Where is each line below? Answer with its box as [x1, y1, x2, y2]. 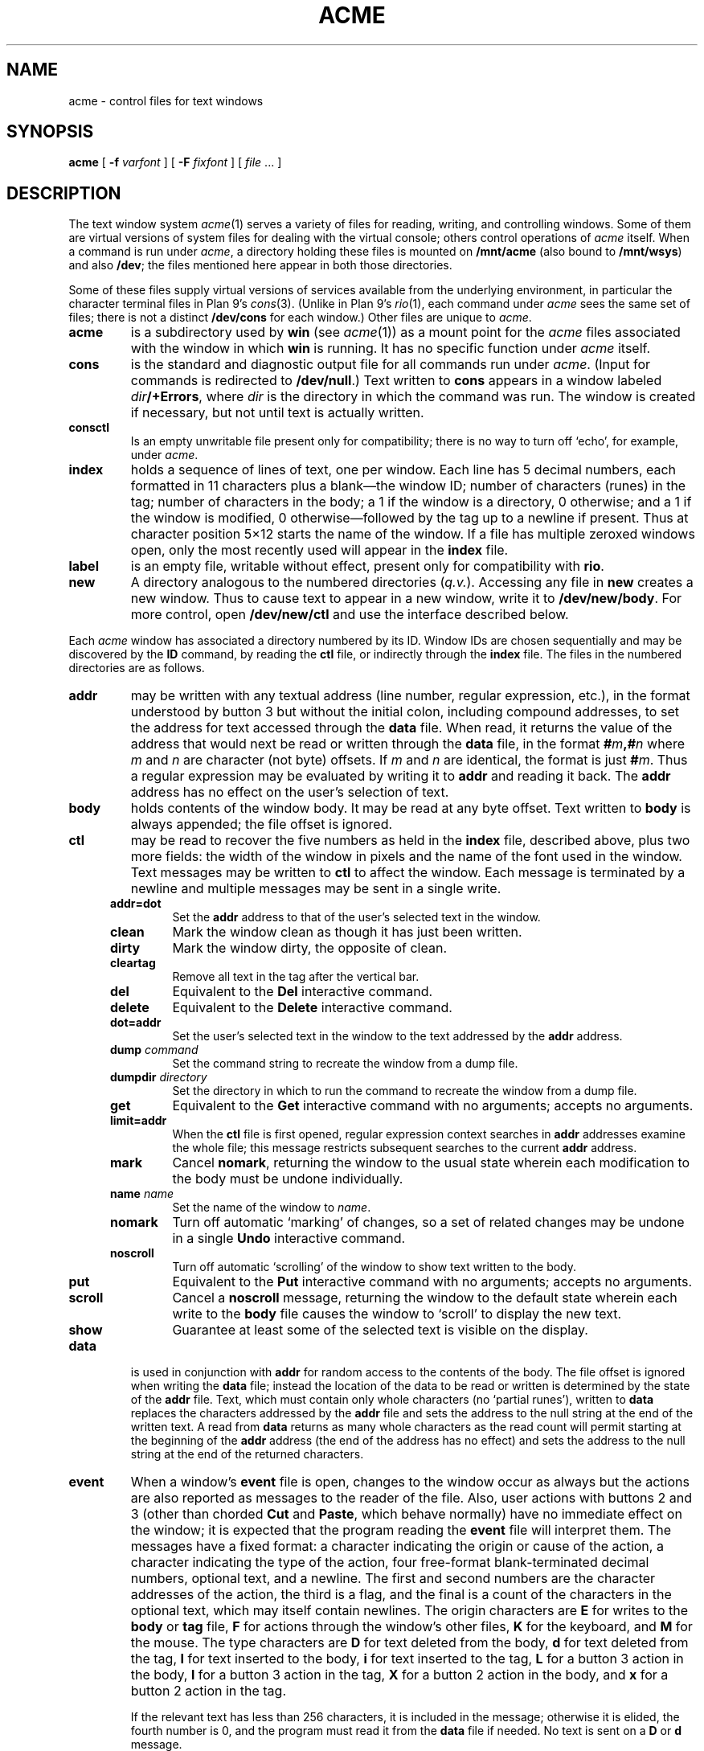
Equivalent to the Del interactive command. [172, 983, 433, 1000]
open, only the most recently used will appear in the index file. [130, 542, 509, 559]
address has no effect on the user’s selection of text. [130, 784, 449, 801]
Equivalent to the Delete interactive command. [172, 999, 452, 1016]
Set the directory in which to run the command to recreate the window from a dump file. [172, 1084, 637, 1098]
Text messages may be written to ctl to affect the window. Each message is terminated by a [130, 864, 686, 881]
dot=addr [110, 1015, 162, 1030]
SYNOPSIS [6, 121, 94, 142]
